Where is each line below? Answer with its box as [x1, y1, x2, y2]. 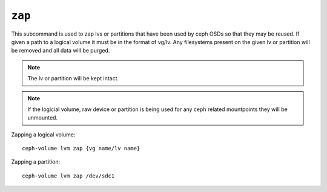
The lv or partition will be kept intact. [27, 75, 119, 82]
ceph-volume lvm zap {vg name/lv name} [22, 145, 140, 152]
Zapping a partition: [11, 158, 61, 165]
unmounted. [27, 114, 58, 121]
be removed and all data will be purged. [11, 47, 110, 54]
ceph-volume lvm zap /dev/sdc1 [22, 172, 115, 179]
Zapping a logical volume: [11, 130, 76, 138]
